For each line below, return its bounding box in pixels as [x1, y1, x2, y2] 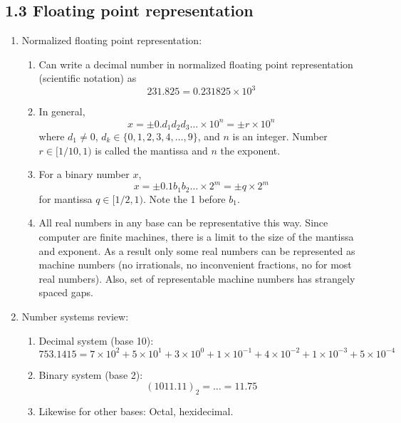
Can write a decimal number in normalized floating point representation [38, 56, 353, 71]
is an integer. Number [232, 129, 328, 144]
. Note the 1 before [143, 191, 226, 206]
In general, [38, 104, 85, 119]
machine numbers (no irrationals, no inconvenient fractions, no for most [38, 257, 352, 272]
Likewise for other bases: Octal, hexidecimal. [38, 404, 234, 418]
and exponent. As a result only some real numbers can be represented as [38, 243, 355, 258]
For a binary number [38, 167, 130, 182]
